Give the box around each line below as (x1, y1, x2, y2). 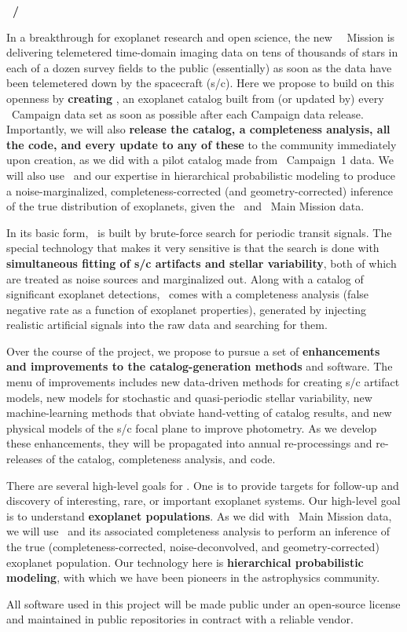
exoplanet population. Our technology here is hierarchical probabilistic (6, 553, 364, 570)
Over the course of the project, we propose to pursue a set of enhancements (6, 342, 380, 359)
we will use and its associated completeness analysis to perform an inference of (6, 523, 390, 539)
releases (6, 451, 43, 467)
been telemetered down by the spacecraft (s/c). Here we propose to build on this (6, 75, 394, 91)
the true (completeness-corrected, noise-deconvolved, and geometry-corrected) (6, 539, 379, 554)
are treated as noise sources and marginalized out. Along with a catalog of (6, 270, 364, 287)
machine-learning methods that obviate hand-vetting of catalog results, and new (6, 404, 392, 421)
